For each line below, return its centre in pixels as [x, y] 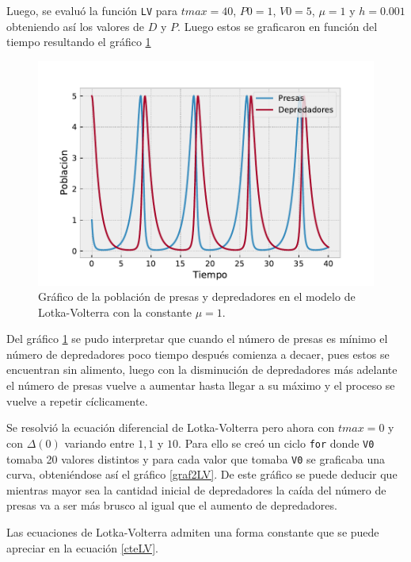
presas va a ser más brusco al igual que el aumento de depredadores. [172, 505]
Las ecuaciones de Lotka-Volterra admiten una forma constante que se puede [193, 531]
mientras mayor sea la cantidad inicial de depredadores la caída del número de [196, 489]
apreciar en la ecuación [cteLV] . [82, 547]
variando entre [99, 443]
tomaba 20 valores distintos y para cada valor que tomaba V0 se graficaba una [196, 458]
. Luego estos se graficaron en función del [278, 26]
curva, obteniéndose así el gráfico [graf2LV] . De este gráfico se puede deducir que [202, 474]
